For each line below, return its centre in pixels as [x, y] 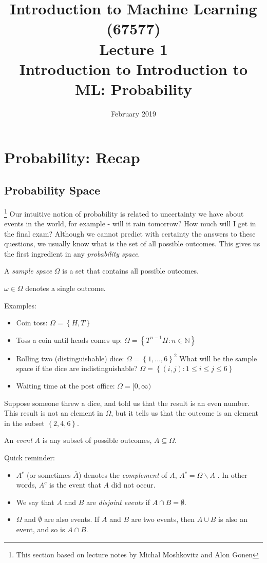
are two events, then [163, 519]
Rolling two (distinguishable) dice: [70, 358]
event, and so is [41, 529]
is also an [233, 519]
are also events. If [72, 519]
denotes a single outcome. [65, 288]
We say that [35, 502]
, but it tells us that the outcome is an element [185, 413]
